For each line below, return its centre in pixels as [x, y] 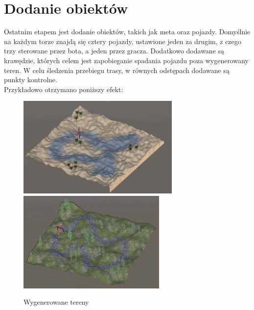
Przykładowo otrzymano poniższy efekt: [64, 89]
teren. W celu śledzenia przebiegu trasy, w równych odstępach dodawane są [117, 70]
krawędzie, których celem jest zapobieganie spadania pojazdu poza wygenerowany [126, 60]
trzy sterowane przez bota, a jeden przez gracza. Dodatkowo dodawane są [114, 51]
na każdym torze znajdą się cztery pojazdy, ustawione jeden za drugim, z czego [123, 41]
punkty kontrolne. [31, 80]
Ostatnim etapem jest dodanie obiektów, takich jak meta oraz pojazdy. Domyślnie [127, 32]
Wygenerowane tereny [56, 302]
